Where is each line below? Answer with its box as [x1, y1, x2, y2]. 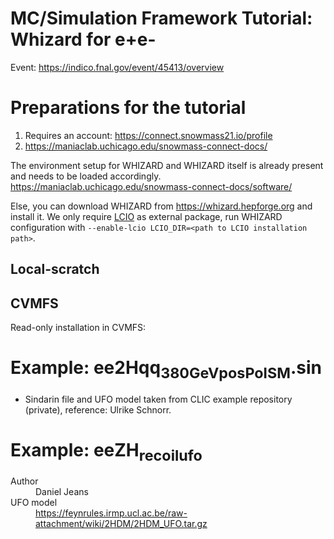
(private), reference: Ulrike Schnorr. [24, 403, 172, 416]
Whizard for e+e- [10, 28, 157, 51]
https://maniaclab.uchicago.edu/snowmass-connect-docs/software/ [10, 180, 293, 192]
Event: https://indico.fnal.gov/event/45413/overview [10, 61, 225, 73]
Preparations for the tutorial [10, 97, 247, 119]
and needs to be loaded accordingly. [10, 170, 162, 182]
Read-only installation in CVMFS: [10, 322, 147, 334]
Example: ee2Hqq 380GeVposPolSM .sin [10, 357, 323, 382]
